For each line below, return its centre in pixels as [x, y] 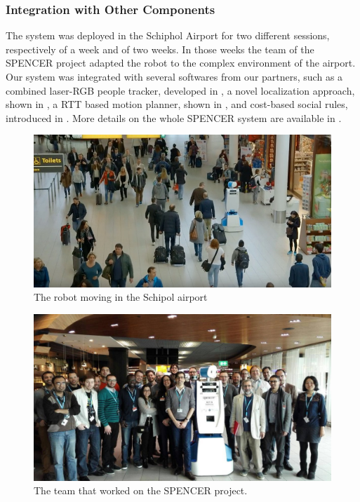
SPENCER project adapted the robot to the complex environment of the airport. [181, 63]
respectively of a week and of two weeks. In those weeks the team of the [160, 49]
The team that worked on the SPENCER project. [141, 490]
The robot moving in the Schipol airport [121, 297]
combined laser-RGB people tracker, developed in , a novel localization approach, [180, 90]
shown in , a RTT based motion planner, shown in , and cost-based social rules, [177, 104]
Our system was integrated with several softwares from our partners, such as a [174, 76]
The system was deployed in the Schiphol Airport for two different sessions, [168, 35]
